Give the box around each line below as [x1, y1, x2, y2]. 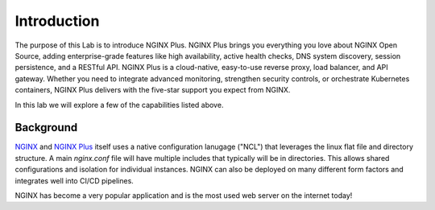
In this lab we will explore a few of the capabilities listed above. [14, 100, 224, 109]
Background [14, 121, 78, 134]
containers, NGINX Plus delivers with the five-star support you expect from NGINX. [14, 85, 291, 95]
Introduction [14, 12, 100, 30]
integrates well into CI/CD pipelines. [14, 175, 135, 185]
